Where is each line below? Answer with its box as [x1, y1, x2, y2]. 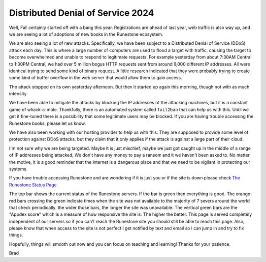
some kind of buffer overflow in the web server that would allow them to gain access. [9, 75, 182, 81]
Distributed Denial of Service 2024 [9, 7, 154, 18]
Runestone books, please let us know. [9, 120, 86, 126]
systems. [9, 166, 28, 172]
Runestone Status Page [9, 182, 57, 188]
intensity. [9, 91, 28, 97]
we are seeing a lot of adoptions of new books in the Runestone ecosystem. [9, 31, 164, 37]
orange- [235, 191, 253, 197]
